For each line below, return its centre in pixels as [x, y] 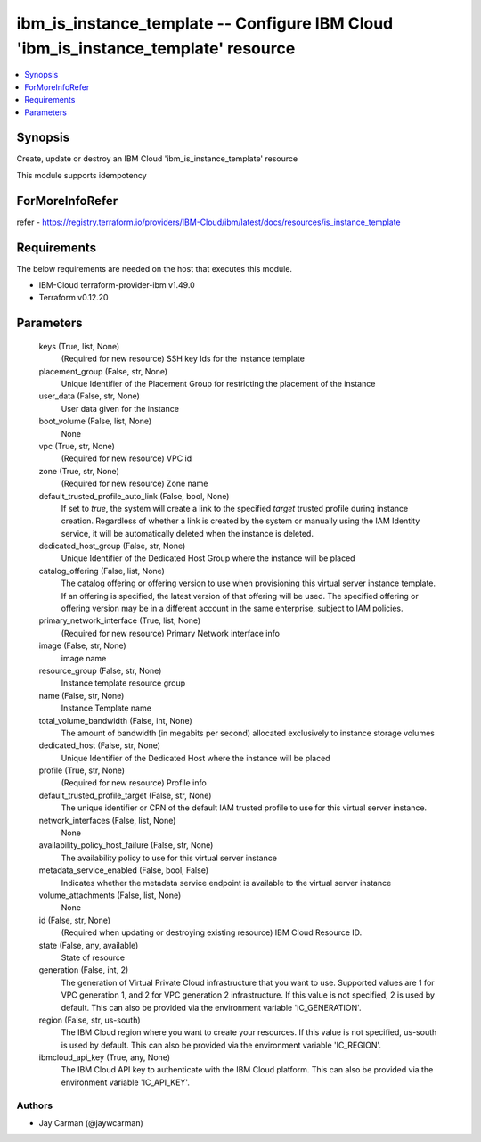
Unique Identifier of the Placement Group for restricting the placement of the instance [218, 383]
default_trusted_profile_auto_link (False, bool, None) [134, 496]
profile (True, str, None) [82, 770]
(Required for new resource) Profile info [134, 783]
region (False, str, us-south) [90, 1020]
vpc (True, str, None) [77, 446]
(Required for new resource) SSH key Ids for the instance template [183, 359]
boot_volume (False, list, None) [95, 421]
